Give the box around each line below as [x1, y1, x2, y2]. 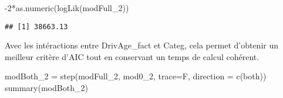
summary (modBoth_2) [5, 82, 88, 94]
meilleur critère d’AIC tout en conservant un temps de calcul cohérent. [5, 50, 260, 62]
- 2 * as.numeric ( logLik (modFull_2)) [5, 2, 129, 13]
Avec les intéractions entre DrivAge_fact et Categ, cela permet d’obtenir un [5, 39, 279, 51]
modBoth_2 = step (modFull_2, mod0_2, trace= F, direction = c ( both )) [5, 70, 267, 82]
